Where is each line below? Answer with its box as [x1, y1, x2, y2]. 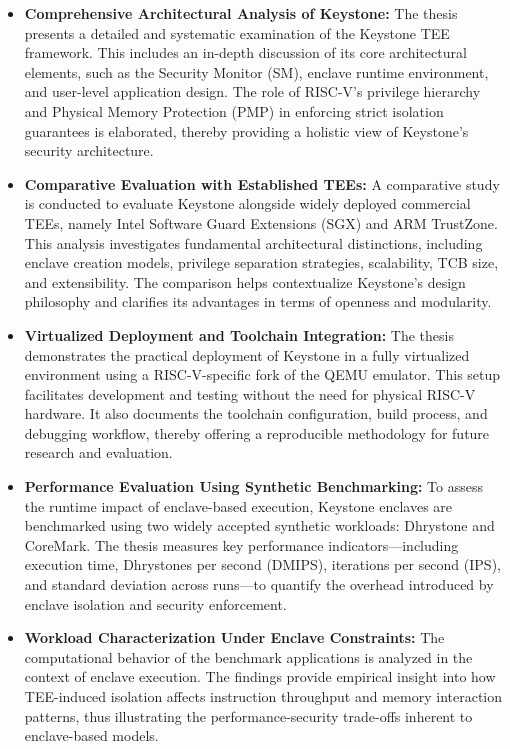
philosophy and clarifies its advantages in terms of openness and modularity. [24, 291, 492, 312]
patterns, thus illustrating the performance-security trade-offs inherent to [24, 705, 473, 726]
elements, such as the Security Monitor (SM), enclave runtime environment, [24, 61, 489, 82]
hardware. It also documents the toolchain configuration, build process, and [24, 403, 488, 424]
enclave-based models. [24, 725, 159, 746]
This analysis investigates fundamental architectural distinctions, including [24, 232, 483, 253]
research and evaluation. [24, 442, 173, 463]
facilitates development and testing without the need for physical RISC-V [24, 383, 476, 404]
